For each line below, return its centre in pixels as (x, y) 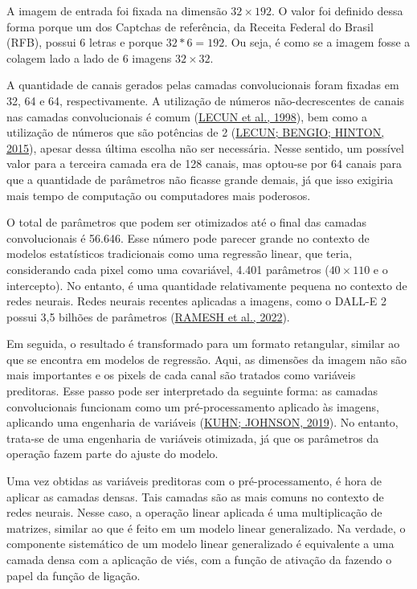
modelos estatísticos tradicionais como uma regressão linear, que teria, (180, 254)
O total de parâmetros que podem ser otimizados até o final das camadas (187, 222)
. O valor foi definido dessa (337, 10)
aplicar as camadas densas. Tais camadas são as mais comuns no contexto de (195, 496)
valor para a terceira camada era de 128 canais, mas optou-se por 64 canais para (204, 164)
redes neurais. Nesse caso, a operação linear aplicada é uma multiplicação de (194, 512)
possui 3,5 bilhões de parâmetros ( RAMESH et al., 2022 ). (148, 316)
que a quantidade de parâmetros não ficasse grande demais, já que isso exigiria (200, 179)
